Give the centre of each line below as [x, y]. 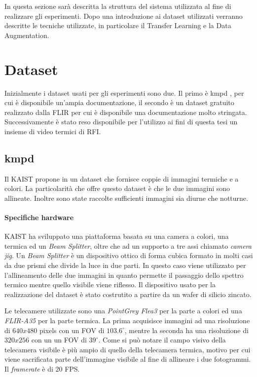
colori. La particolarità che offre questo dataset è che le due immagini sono [117, 188]
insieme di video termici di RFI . [53, 131]
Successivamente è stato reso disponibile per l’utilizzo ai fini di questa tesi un [121, 122]
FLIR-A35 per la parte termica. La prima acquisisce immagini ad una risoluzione [127, 320]
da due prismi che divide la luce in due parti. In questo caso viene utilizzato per [125, 265]
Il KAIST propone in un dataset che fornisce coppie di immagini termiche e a [122, 178]
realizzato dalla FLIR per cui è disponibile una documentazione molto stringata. [126, 112]
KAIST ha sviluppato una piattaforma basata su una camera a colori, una [117, 236]
